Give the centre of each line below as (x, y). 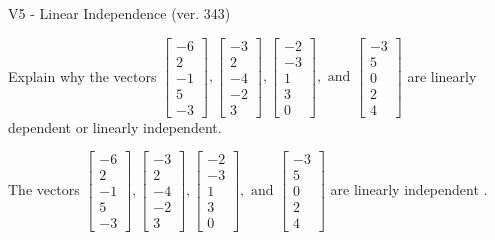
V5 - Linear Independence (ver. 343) (119, 13)
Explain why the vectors (82, 75)
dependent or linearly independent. (115, 126)
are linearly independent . (409, 188)
